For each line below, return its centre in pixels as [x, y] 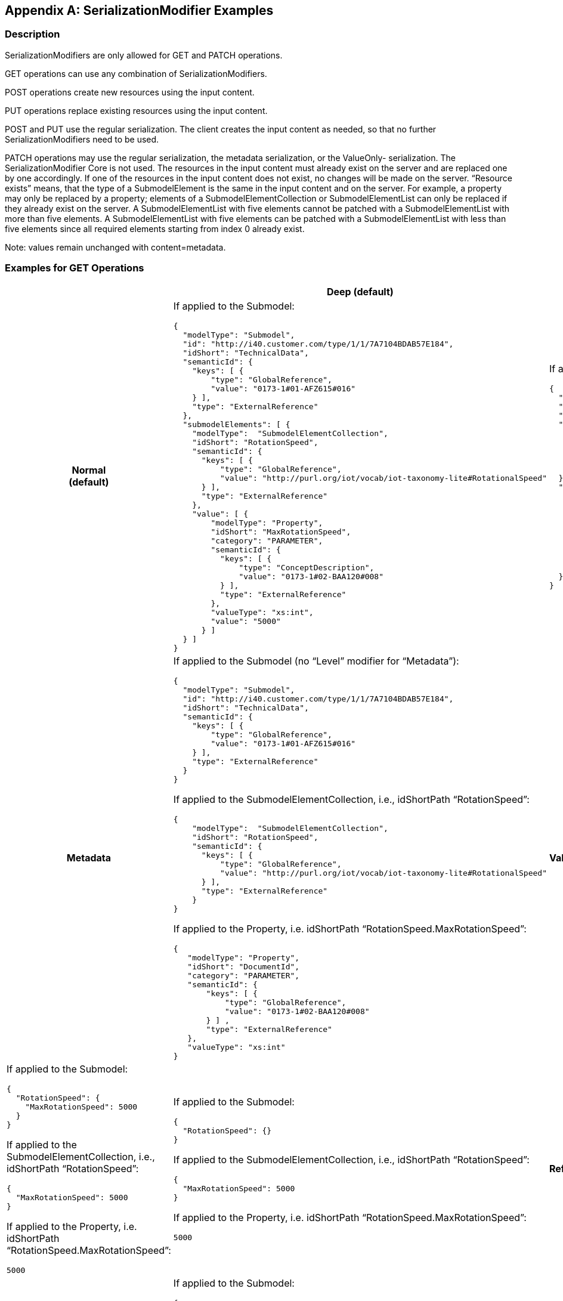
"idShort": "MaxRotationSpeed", [281, 531]
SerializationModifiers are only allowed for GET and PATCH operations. [144, 55]
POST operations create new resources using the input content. [130, 92]
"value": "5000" [246, 621]
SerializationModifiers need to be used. [82, 139]
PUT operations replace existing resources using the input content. [136, 110]
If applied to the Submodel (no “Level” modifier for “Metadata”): [316, 661]
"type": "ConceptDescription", [307, 567]
